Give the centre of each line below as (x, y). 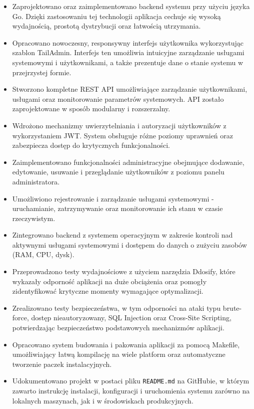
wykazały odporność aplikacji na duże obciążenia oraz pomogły (109, 281)
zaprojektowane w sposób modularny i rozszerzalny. (91, 109)
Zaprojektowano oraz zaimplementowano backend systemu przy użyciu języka (131, 6)
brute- (232, 308)
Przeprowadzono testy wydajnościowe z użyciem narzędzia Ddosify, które (124, 271)
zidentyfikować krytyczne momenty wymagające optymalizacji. (108, 291)
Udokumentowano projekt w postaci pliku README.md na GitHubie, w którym (131, 381)
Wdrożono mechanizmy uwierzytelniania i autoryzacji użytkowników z (119, 125)
